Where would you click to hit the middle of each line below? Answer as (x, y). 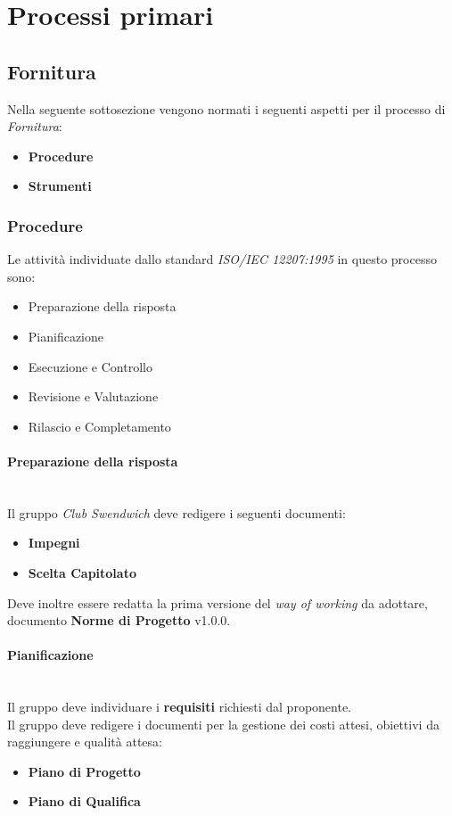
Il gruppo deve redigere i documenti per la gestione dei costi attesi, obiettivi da (223, 724)
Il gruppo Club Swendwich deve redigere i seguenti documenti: (177, 512)
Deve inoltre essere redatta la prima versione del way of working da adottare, (218, 602)
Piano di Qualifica (84, 801)
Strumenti (60, 186)
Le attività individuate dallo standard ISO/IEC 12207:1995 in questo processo (222, 259)
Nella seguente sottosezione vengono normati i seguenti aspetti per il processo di (226, 108)
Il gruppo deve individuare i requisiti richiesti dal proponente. (180, 707)
